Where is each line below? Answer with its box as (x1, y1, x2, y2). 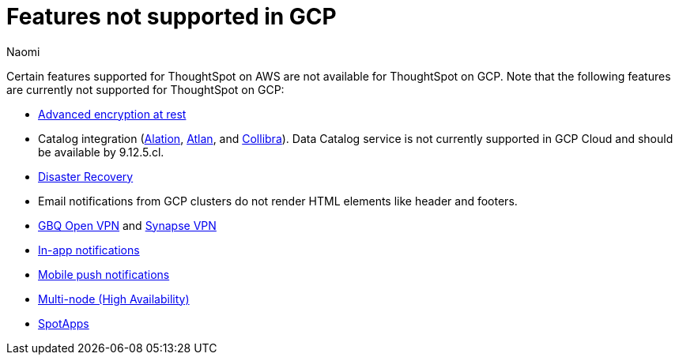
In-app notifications (38, 243, 140, 257)
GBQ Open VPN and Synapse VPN (38, 218, 217, 232)
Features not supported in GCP (6, 3, 337, 30)
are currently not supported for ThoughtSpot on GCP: (6, 82, 285, 96)
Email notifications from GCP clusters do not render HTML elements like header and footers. (38, 194, 518, 208)
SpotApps (38, 316, 89, 330)
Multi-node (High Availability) (38, 291, 190, 306)
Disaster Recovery (38, 169, 134, 183)
